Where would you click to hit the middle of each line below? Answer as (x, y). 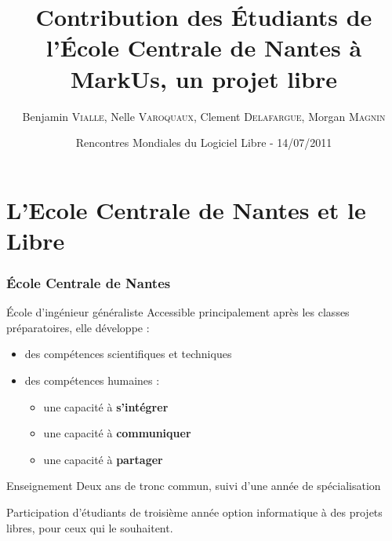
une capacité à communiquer (117, 433)
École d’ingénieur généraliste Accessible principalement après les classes (178, 312)
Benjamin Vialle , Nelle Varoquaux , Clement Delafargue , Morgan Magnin (204, 116)
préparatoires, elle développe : (78, 327)
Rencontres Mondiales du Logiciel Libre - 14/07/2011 (204, 143)
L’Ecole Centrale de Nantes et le (186, 209)
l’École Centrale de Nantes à (204, 48)
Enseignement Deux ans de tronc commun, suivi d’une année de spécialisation (194, 486)
